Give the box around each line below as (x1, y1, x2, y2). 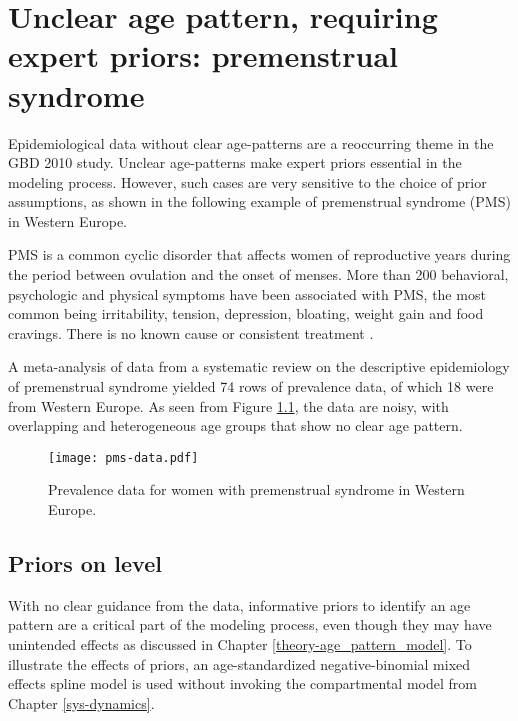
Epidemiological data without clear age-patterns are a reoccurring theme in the (8, 132, 494, 153)
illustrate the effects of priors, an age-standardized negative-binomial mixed (8, 653, 471, 674)
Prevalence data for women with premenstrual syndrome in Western (48, 479, 465, 500)
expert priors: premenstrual (8, 35, 399, 76)
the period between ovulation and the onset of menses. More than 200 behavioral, (8, 264, 509, 285)
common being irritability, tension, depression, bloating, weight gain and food (8, 303, 484, 324)
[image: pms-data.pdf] (48, 450, 199, 465)
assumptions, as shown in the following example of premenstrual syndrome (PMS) (8, 191, 511, 212)
